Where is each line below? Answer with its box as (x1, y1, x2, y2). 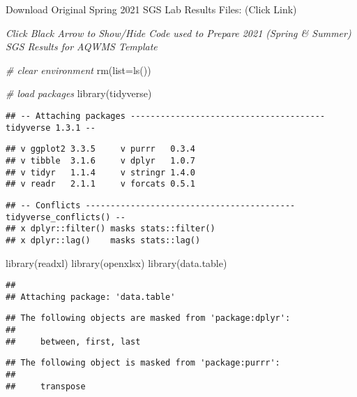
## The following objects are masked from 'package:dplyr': (6, 313, 291, 324)
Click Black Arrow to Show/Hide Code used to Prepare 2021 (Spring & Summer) (6, 25, 351, 40)
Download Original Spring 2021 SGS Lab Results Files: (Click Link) (6, 2, 297, 16)
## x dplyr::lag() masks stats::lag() (6, 235, 201, 245)
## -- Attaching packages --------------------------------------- (6, 110, 326, 121)
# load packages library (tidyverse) (6, 86, 152, 101)
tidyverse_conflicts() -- (6, 212, 126, 222)
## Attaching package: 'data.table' (6, 291, 176, 302)
